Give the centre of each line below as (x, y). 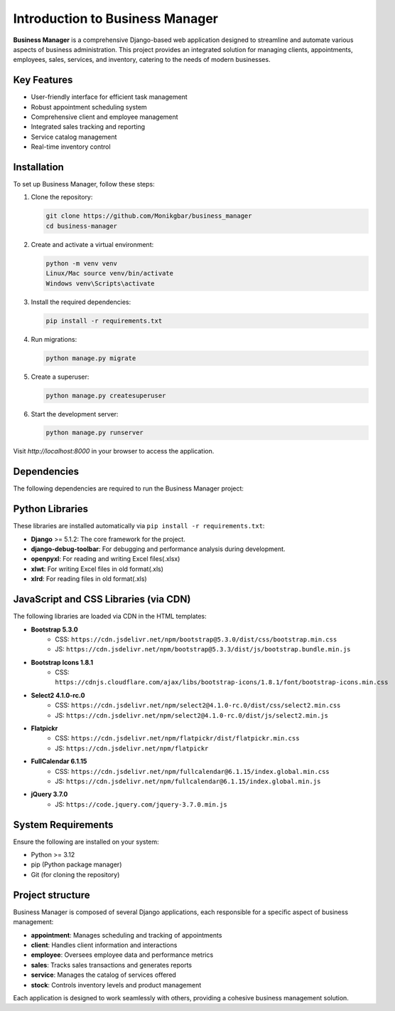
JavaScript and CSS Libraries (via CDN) (102, 599)
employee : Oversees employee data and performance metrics (122, 955)
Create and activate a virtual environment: (92, 244)
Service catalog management (74, 137)
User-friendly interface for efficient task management (109, 97)
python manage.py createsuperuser (106, 396)
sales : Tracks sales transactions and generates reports (112, 965)
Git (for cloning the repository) (75, 874)
